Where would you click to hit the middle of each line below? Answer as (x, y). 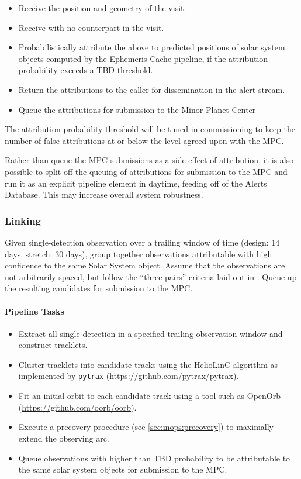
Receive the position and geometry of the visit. (102, 8)
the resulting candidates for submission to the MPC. (99, 288)
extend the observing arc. (64, 438)
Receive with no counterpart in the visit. (91, 27)
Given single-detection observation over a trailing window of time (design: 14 (142, 242)
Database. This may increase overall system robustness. (104, 194)
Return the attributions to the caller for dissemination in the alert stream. (152, 89)
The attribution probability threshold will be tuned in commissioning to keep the (150, 129)
